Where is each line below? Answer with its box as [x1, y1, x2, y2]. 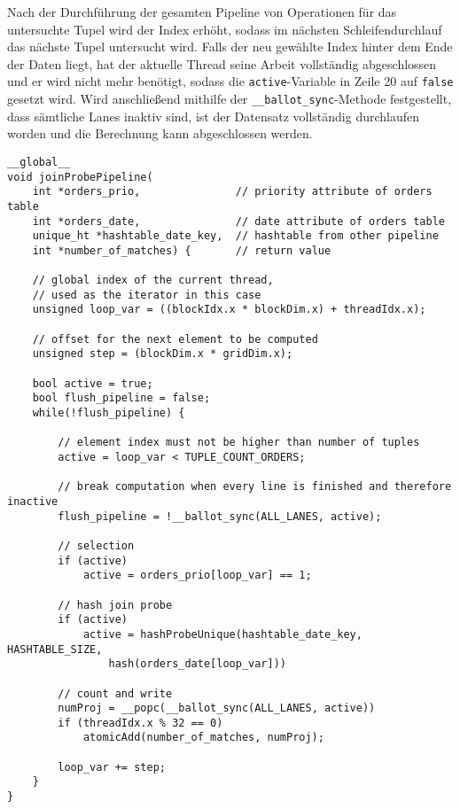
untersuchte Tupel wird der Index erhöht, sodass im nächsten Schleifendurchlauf [7, 19, 442, 38]
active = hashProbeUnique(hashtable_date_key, [82, 627, 363, 641]
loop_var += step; [58, 760, 166, 774]
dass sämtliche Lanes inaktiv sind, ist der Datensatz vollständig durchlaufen [7, 106, 420, 125]
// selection [58, 539, 135, 552]
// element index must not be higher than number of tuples [58, 436, 420, 449]
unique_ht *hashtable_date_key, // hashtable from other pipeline [32, 229, 439, 243]
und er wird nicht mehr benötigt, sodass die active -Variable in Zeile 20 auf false [7, 72, 454, 90]
